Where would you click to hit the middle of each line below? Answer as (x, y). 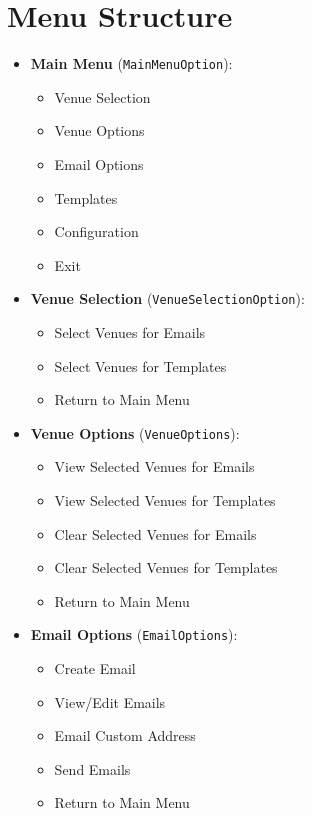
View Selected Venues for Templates (165, 500)
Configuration (96, 231)
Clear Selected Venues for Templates (166, 567)
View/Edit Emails (110, 701)
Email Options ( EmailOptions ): (134, 634)
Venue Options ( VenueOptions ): (135, 432)
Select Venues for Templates (140, 365)
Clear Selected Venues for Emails (155, 533)
